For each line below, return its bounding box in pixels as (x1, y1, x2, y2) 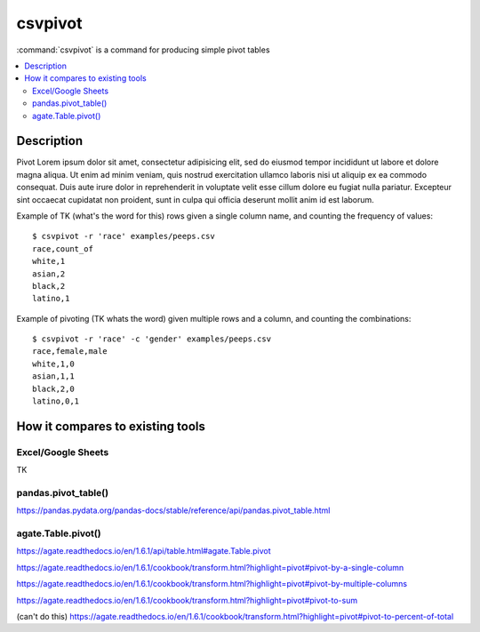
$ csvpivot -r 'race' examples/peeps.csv (32, 231, 215, 242)
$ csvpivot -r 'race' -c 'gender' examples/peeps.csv (32, 334, 271, 344)
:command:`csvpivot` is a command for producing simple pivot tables (16, 44, 270, 55)
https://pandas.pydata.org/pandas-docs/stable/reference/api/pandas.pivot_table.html (16, 505, 331, 516)
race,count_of (32, 244, 93, 253)
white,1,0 (32, 358, 75, 369)
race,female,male (32, 347, 108, 356)
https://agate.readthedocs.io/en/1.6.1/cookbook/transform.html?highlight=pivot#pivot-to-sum (16, 595, 358, 605)
